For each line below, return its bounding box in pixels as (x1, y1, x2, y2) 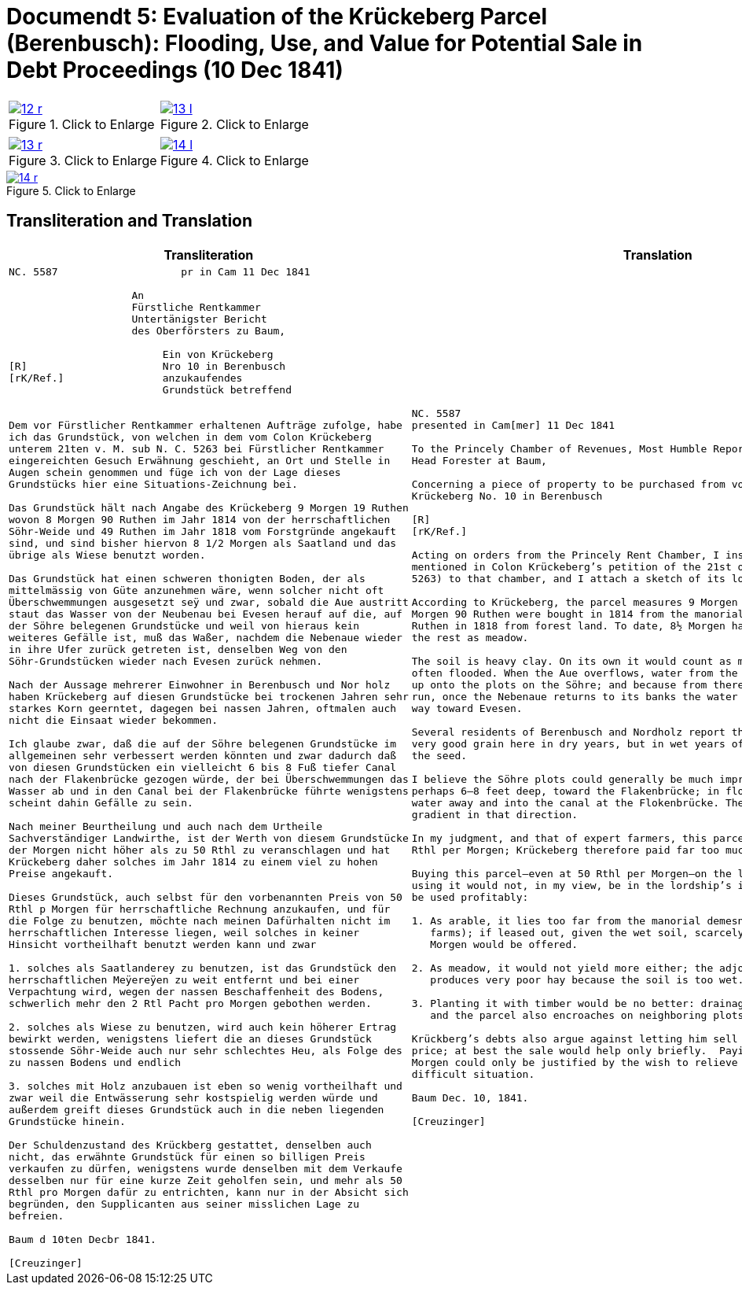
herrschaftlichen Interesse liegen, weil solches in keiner (9, 926, 360, 939)
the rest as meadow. (411, 631, 529, 644)
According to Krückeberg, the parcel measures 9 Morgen (411, 596, 738, 608)
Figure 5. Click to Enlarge (6, 183, 136, 197)
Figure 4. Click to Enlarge (160, 152, 309, 168)
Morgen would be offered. (430, 938, 579, 950)
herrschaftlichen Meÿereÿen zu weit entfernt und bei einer (9, 973, 360, 986)
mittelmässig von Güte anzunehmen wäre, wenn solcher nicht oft (9, 584, 384, 596)
